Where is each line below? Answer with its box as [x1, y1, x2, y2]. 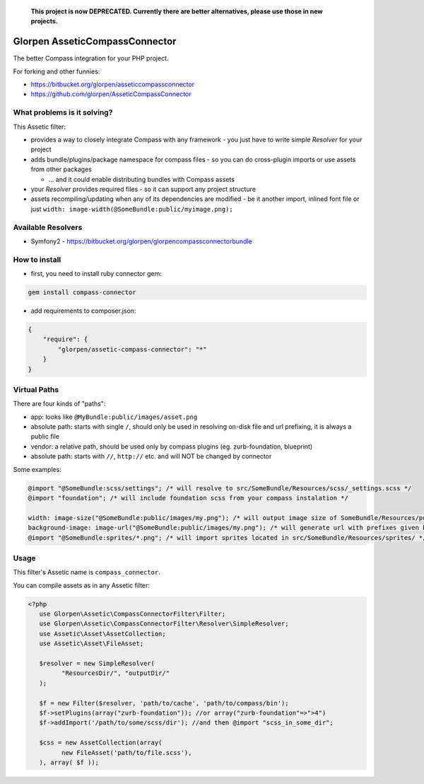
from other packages [30, 165, 92, 173]
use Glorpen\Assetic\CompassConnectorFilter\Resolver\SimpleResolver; [39, 620, 289, 628]
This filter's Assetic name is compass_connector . [13, 568, 160, 577]
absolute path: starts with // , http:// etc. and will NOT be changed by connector [30, 452, 272, 461]
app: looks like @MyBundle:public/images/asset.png [30, 413, 198, 421]
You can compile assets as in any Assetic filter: [13, 581, 151, 589]
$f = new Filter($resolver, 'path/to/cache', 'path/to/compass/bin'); [39, 699, 289, 707]
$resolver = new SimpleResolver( [39, 659, 155, 667]
